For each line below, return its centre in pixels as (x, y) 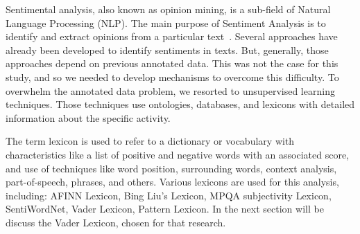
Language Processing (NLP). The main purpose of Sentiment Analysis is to (166, 22)
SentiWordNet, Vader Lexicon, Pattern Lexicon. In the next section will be (165, 209)
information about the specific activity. (88, 117)
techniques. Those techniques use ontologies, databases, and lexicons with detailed (180, 104)
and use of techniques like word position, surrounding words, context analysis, (171, 168)
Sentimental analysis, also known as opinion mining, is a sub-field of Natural (168, 9)
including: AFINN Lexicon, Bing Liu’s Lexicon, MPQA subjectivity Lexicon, (169, 195)
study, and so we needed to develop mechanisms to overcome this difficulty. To (172, 76)
